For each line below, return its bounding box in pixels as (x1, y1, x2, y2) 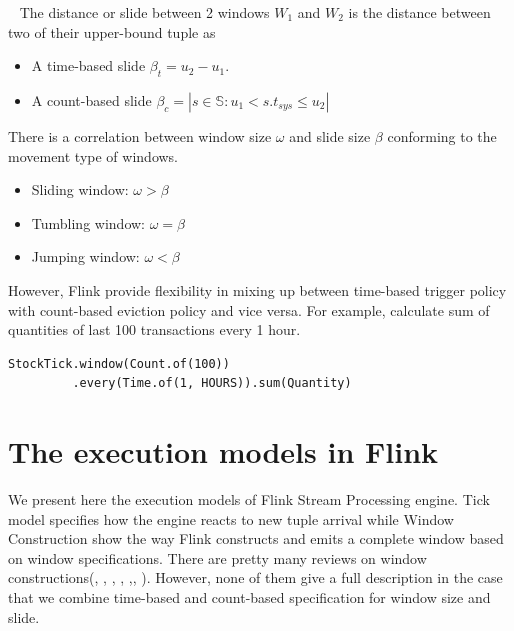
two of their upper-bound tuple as (8, 21, 216, 42)
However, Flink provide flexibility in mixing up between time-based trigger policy (8, 279, 507, 300)
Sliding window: (31, 179, 129, 200)
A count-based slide (31, 89, 152, 110)
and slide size (289, 125, 371, 146)
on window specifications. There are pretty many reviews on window (8, 547, 427, 568)
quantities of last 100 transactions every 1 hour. (8, 319, 301, 340)
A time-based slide (31, 55, 146, 76)
